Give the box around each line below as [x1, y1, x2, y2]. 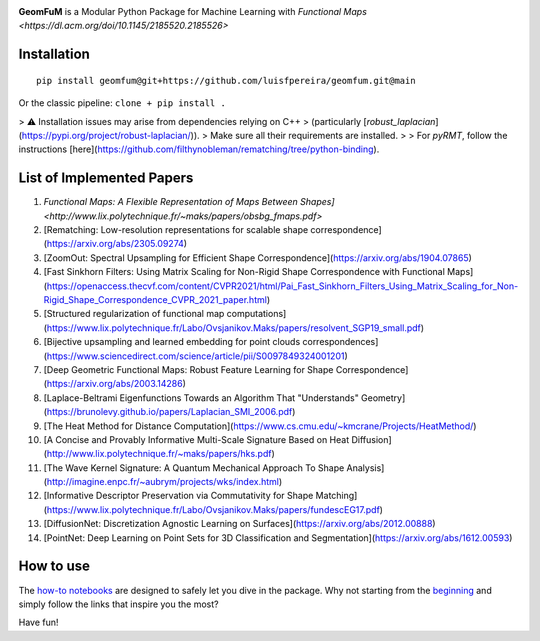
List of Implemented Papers [18, 170, 194, 187]
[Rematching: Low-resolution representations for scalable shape [43, 224, 309, 236]
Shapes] [300, 196, 335, 208]
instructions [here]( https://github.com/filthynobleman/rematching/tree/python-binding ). [18, 143, 380, 155]
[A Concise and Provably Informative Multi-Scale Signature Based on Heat [43, 433, 350, 445]
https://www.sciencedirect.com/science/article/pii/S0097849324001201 [46, 350, 345, 362]
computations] [226, 308, 287, 320]
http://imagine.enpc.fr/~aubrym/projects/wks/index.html [46, 476, 280, 488]
